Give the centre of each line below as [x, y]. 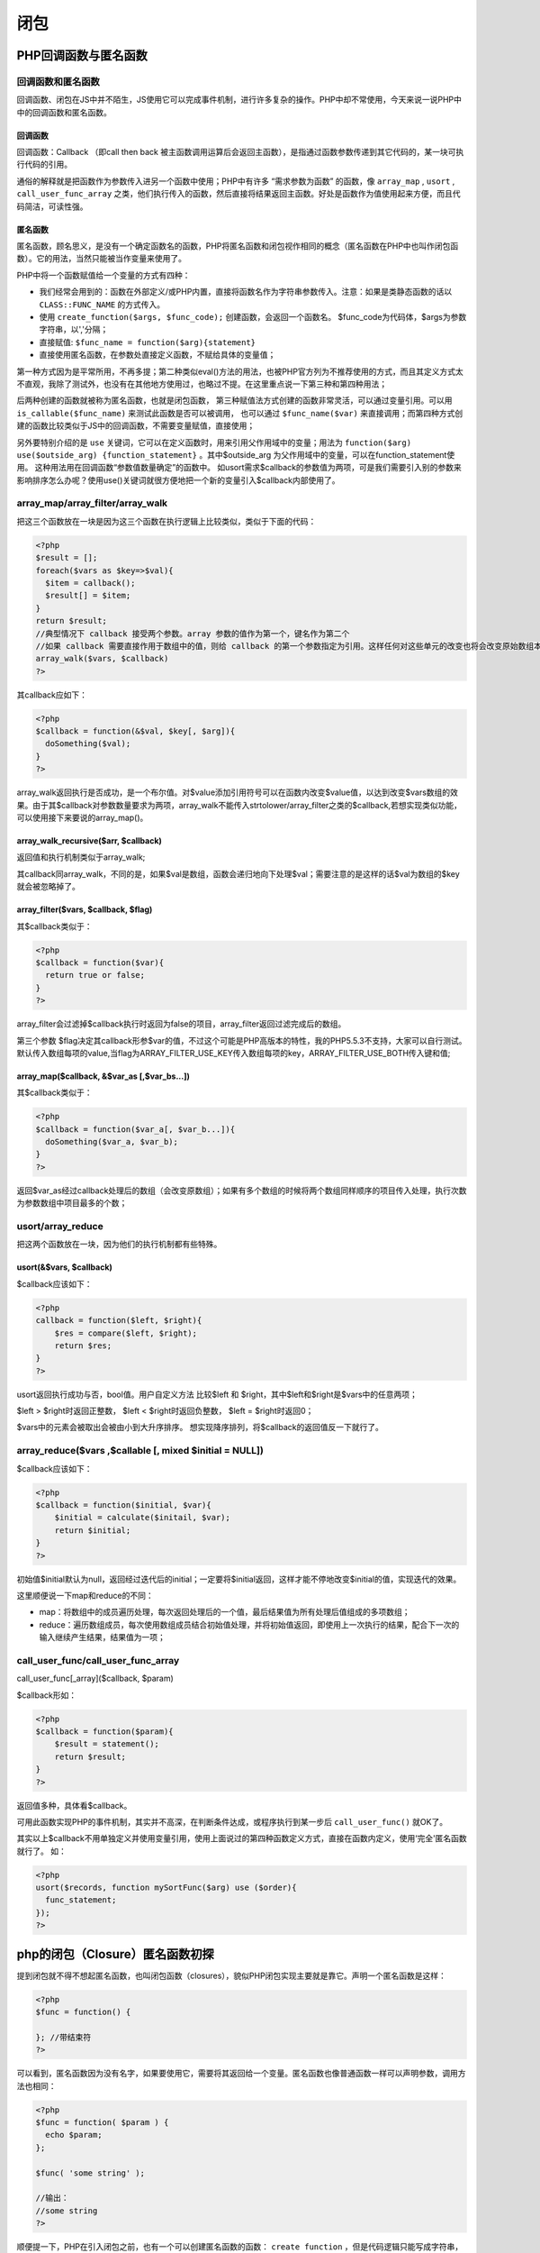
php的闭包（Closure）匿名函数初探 [116, 1954]
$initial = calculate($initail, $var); [143, 1518]
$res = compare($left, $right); [126, 1333]
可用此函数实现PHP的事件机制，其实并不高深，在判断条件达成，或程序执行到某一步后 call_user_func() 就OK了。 [232, 1821]
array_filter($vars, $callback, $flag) [85, 909]
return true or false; [95, 975]
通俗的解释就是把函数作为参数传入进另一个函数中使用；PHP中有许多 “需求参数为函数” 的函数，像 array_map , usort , [236, 181]
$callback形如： [47, 1695]
